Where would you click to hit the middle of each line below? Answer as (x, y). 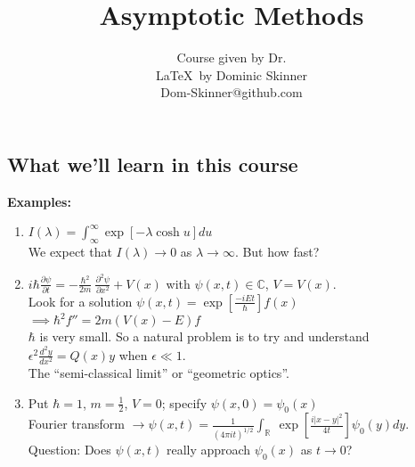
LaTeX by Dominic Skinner (231, 74)
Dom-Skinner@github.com (232, 92)
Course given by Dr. (232, 57)
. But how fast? (277, 252)
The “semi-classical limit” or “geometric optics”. (159, 373)
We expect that (70, 252)
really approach (208, 450)
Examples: (39, 201)
